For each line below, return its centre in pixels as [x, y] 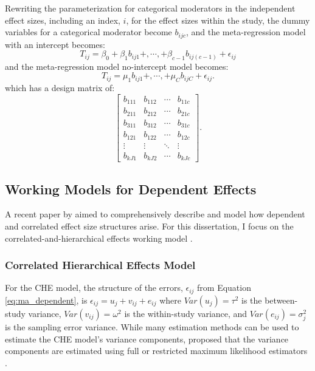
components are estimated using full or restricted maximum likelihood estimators [156, 351]
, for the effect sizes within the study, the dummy [218, 20]
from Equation [224, 288]
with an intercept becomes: [55, 44]
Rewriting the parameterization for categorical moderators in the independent [150, 8]
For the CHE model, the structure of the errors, [94, 288]
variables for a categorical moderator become [88, 32]
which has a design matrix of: [60, 88]
